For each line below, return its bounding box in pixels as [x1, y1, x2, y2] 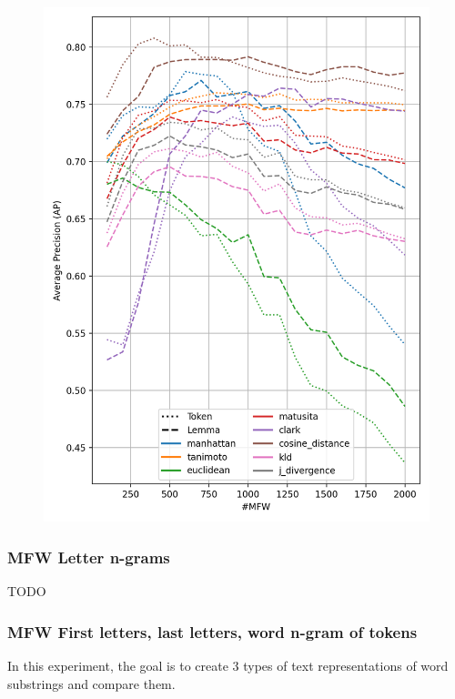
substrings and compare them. [7, 674, 176, 693]
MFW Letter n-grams [7, 545, 170, 568]
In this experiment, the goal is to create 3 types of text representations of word [7, 655, 449, 674]
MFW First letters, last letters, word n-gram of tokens [7, 620, 418, 643]
